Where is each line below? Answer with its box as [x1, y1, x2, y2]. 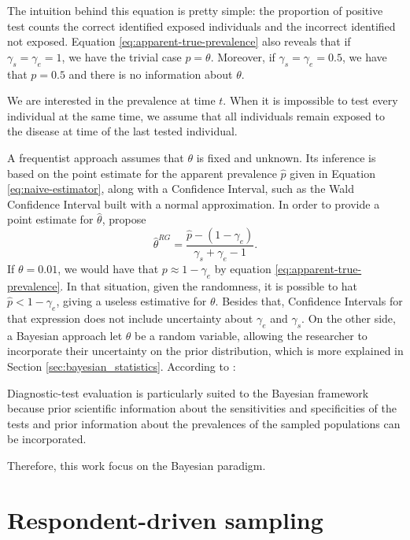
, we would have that [57, 260, 159, 276]
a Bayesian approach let [7, 327, 123, 343]
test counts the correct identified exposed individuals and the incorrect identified [7, 17, 396, 34]
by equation [214, 260, 271, 276]
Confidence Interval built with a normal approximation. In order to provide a [7, 195, 380, 212]
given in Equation [290, 165, 375, 181]
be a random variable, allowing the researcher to [135, 327, 368, 343]
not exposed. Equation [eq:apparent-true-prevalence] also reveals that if [7, 33, 351, 50]
